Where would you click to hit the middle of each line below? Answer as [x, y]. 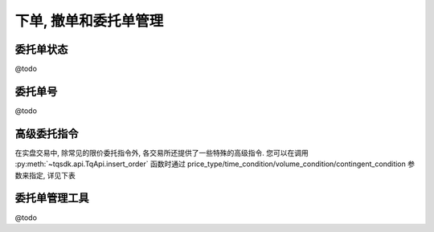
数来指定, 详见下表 [45, 175]
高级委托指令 [47, 134]
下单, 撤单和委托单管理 [89, 21]
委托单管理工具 [52, 198]
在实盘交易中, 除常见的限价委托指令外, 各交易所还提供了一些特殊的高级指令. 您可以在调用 [162, 153]
